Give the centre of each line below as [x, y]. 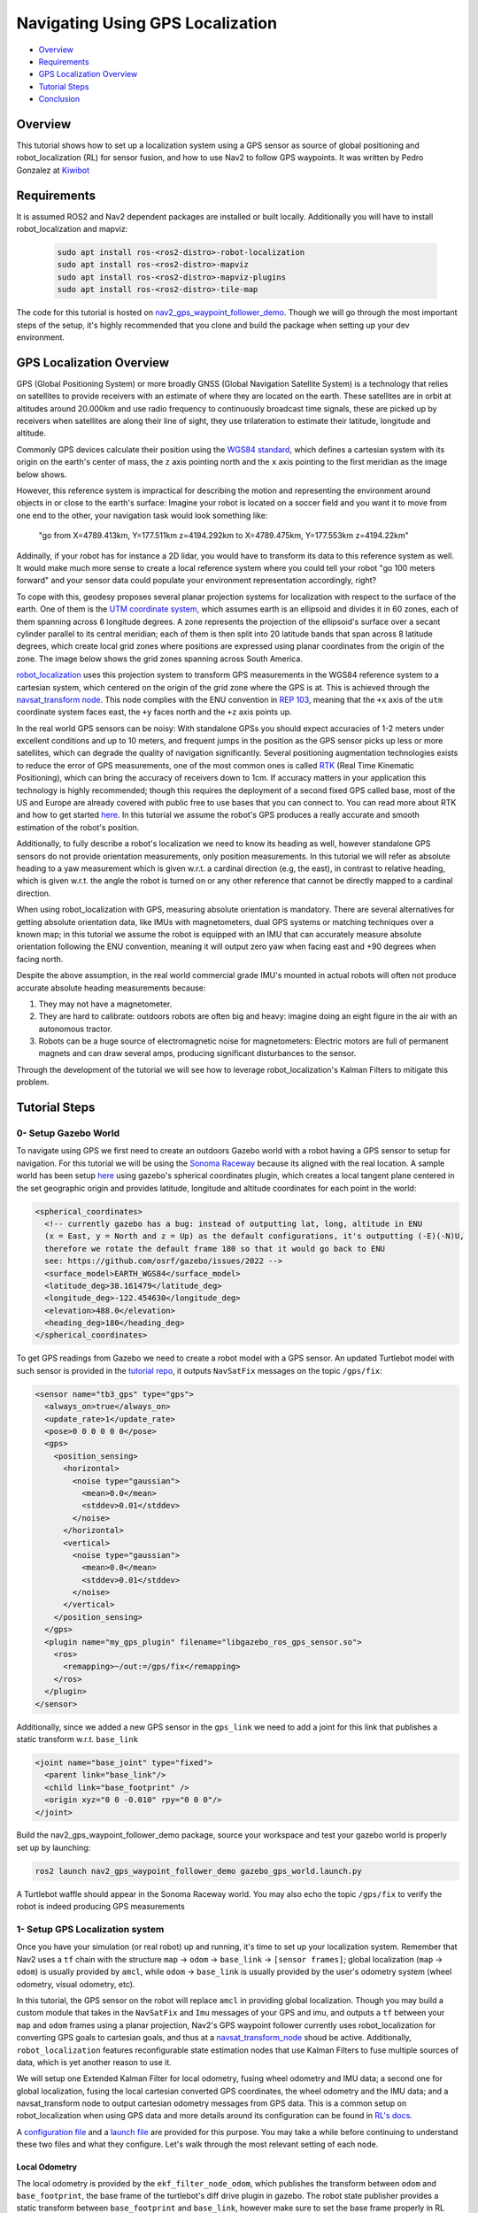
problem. [33, 1082]
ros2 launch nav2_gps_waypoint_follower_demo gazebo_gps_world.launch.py [198, 1871]
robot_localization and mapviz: [72, 229]
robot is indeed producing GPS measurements [100, 1907]
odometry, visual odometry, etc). [76, 1984]
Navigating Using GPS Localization [147, 23]
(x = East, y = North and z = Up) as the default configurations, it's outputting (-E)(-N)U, [254, 1236]
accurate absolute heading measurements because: [111, 988]
